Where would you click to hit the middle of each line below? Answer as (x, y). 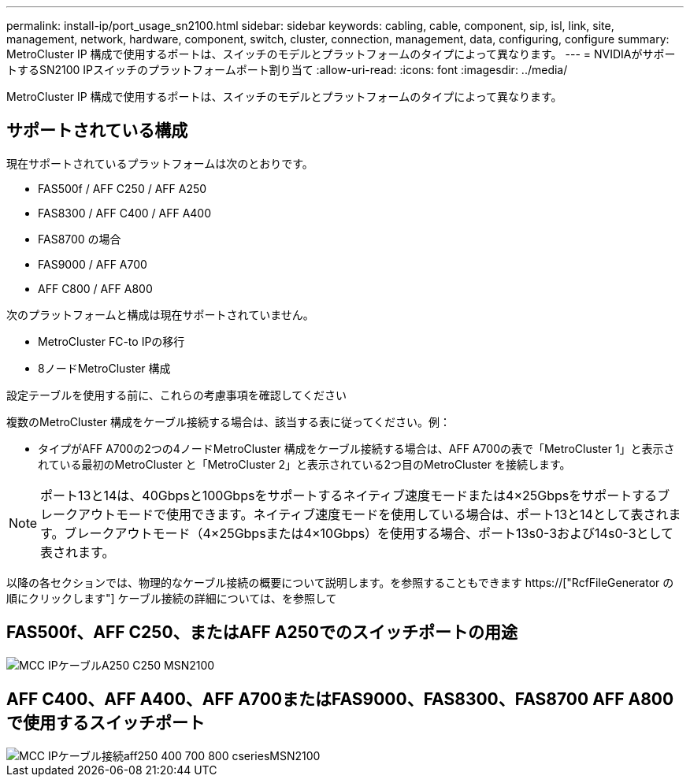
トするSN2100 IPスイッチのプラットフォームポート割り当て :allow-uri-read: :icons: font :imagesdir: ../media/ (287, 70)
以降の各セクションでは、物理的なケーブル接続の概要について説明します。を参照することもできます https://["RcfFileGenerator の (340, 582)
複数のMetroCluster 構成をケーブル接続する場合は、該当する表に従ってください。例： (228, 421)
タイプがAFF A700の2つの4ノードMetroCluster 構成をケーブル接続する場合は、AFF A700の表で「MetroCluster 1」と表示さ (356, 448)
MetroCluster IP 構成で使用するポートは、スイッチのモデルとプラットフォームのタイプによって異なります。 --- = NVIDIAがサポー (341, 54)
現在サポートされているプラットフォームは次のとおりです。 (160, 163)
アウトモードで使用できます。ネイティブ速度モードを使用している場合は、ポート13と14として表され (373, 514)
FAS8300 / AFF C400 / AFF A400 (125, 213)
